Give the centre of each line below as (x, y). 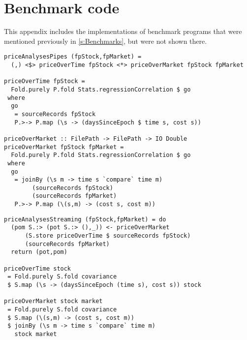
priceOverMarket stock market (53, 301)
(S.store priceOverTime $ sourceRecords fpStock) (108, 236)
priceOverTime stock (38, 268)
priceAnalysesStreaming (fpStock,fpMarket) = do (85, 219)
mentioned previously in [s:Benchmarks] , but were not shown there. (106, 41)
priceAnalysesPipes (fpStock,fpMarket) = (73, 57)
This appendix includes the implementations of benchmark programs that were (123, 31)
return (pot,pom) (39, 252)
